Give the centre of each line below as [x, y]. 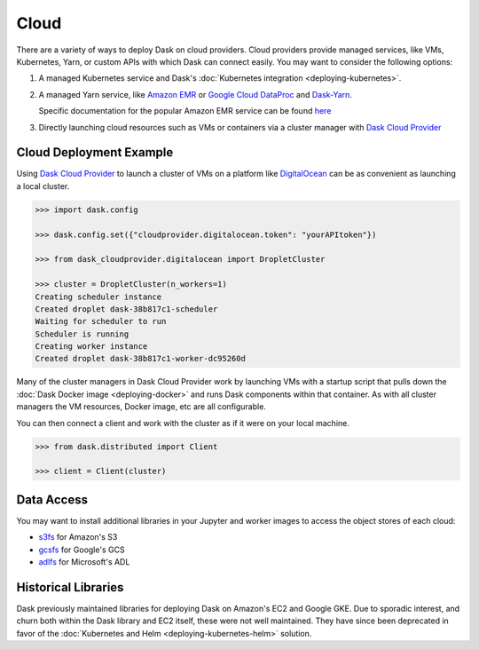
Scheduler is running [82, 334]
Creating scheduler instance [98, 297]
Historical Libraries [70, 587]
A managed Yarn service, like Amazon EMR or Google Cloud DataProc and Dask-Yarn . [195, 94]
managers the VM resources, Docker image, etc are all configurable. [141, 407]
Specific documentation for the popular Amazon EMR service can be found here [185, 111]
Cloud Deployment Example [95, 152]
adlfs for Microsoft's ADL [84, 562]
